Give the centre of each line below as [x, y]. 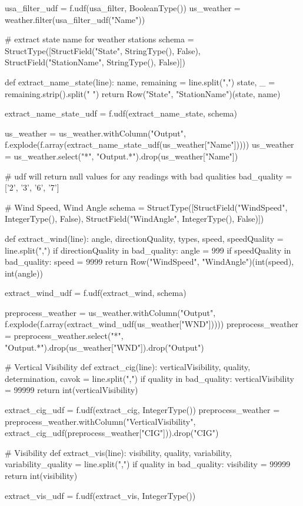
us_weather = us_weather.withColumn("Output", [95, 133]
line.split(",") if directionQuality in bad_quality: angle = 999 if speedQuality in [148, 250]
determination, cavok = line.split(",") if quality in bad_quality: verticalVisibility [149, 378]
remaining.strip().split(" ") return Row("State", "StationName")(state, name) [143, 93]
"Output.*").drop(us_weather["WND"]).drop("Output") [104, 347]
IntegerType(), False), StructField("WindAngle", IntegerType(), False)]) [134, 219]
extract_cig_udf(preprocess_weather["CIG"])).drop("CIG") [112, 433]
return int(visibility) [41, 475]
